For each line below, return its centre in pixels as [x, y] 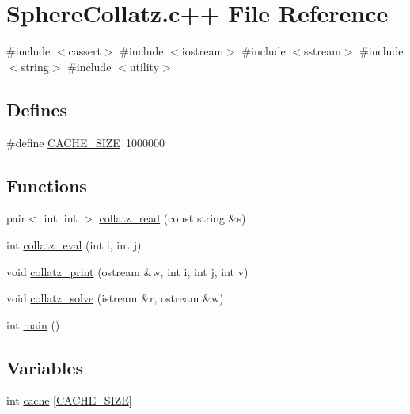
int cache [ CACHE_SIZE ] [69, 400]
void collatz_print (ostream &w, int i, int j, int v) [127, 271]
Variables [45, 367]
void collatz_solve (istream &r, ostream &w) [115, 298]
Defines [37, 109]
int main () [33, 324]
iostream [203, 51]
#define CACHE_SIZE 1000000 [85, 142]
